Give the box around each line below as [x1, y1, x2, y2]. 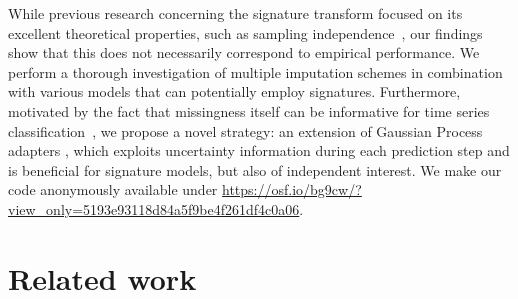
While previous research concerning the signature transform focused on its [8, 3, 463, 23]
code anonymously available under [8, 179, 218, 200]
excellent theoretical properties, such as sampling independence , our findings [8, 22, 483, 43]
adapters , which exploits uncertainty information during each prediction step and [8, 140, 510, 161]
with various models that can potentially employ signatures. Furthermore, [8, 81, 461, 102]
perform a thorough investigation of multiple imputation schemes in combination [8, 61, 503, 82]
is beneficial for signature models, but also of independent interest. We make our [8, 159, 502, 180]
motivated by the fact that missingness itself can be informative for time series [8, 100, 490, 121]
